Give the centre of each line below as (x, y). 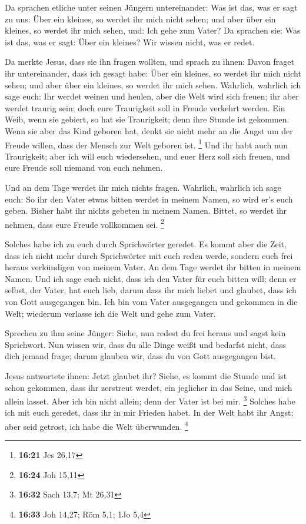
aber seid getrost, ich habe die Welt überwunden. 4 (97, 425)
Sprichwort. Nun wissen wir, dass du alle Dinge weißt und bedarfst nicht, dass (145, 344)
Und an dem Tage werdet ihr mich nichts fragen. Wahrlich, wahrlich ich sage (143, 187)
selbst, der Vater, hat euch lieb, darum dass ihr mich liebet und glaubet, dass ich (151, 290)
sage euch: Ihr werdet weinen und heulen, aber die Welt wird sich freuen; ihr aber (152, 96)
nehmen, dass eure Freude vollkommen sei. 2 (84, 223)
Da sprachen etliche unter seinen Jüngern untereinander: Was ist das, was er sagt (151, 7)
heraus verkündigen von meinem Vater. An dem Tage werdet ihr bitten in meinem (153, 267)
